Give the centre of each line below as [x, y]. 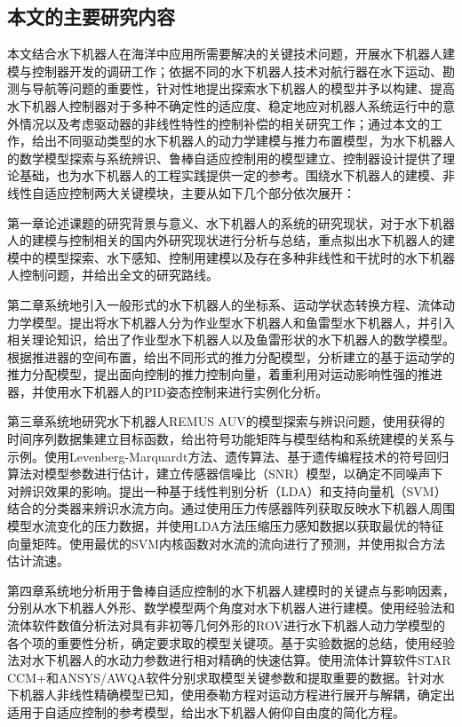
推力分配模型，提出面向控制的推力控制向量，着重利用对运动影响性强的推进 [225, 374]
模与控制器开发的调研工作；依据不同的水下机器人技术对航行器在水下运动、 [225, 71]
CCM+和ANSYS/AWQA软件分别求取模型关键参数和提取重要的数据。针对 [220, 677]
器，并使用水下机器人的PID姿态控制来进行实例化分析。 [168, 391]
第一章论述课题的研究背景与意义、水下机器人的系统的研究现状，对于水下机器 [231, 222]
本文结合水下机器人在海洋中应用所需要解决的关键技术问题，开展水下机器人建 [231, 54]
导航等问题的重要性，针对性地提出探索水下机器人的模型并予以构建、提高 [243, 88]
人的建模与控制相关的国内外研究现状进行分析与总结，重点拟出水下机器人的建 [231, 240]
